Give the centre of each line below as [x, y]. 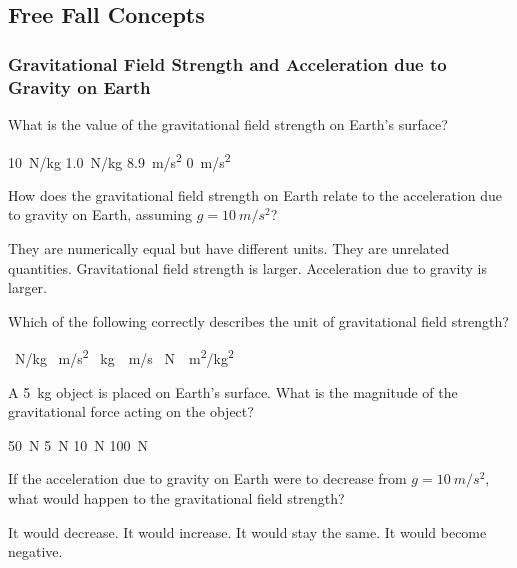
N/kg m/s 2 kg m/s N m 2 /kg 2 [124, 356]
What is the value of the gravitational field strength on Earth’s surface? [228, 123]
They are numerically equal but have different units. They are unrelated [229, 247]
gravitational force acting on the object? [131, 411]
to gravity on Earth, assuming [100, 214]
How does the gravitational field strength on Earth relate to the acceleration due [255, 194]
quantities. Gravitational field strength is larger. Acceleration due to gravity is [247, 267]
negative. [35, 551]
